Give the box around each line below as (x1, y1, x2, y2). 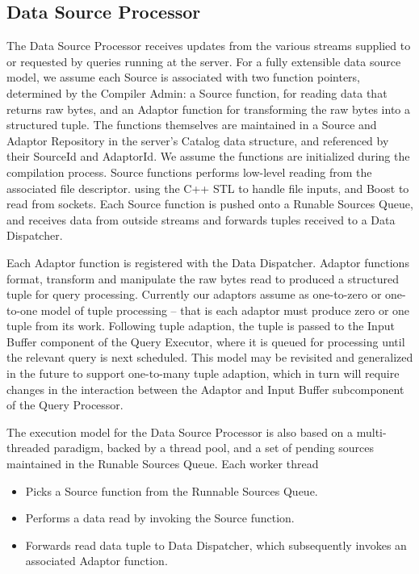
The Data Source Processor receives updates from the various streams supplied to (6, 37, 411, 54)
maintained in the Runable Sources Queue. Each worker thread (6, 455, 319, 472)
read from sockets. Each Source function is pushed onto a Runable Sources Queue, (6, 195, 413, 212)
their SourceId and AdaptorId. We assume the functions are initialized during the (6, 148, 410, 165)
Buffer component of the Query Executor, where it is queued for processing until (6, 333, 405, 350)
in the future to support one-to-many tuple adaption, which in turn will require (6, 365, 400, 382)
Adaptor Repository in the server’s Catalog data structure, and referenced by (6, 132, 389, 149)
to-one (6, 301, 38, 318)
